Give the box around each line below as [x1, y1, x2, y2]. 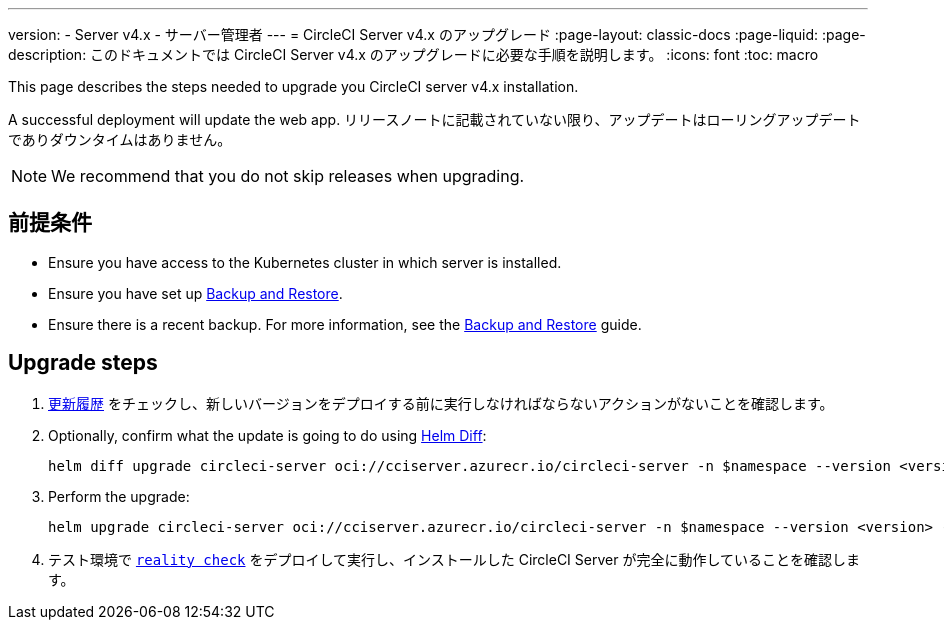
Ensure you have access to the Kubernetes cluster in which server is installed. [48, 253, 562, 271]
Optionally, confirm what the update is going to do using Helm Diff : [48, 426, 487, 444]
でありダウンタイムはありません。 [8, 131, 232, 148]
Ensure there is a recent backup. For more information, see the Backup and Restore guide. [48, 315, 642, 333]
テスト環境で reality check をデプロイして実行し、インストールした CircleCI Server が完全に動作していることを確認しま [48, 550, 860, 568]
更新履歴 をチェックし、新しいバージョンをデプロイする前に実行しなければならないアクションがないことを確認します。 [48, 394, 834, 412]
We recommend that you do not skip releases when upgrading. [51, 166, 525, 186]
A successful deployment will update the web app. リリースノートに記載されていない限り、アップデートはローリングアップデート [8, 111, 861, 128]
